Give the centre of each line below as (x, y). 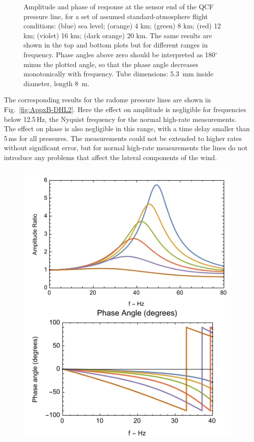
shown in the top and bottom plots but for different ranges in (116, 45)
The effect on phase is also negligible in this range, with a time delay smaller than (127, 128)
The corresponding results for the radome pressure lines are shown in (107, 100)
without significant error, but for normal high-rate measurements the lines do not (126, 148)
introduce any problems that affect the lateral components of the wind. (111, 157)
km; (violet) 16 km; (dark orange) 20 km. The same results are (118, 35)
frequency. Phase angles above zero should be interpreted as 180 (119, 54)
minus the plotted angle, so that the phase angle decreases (111, 64)
